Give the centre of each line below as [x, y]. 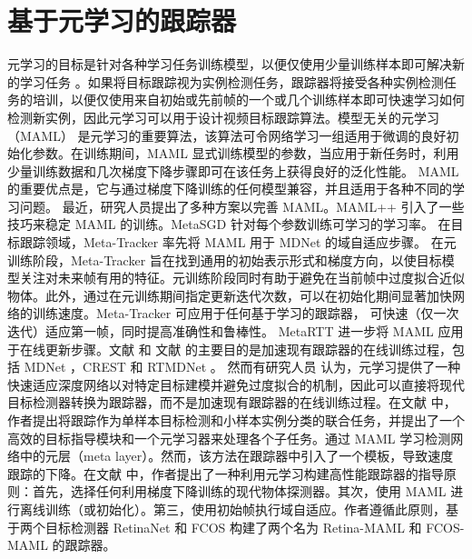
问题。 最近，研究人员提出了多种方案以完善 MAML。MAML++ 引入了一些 [242, 206]
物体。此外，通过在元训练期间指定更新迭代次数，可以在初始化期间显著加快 [230, 295]
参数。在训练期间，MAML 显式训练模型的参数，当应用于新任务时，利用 [246, 153]
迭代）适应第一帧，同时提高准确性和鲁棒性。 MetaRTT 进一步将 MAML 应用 [236, 331]
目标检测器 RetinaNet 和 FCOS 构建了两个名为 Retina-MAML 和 [233, 527]
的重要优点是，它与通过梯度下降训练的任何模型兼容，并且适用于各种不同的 [230, 189]
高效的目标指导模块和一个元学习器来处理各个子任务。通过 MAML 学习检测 [229, 438]
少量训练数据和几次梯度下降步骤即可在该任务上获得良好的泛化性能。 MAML [233, 170]
